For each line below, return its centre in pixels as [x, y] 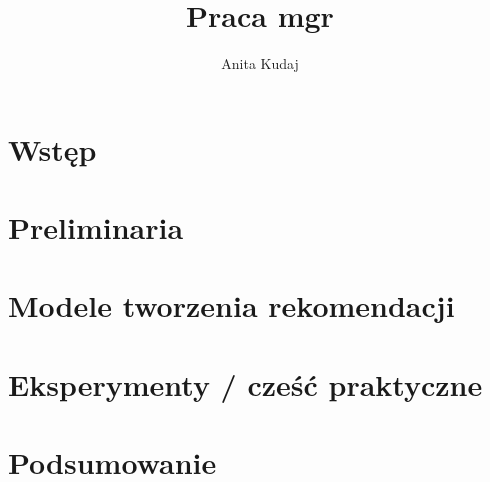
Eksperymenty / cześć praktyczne [245, 383]
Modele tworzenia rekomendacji [231, 305]
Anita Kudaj [260, 63]
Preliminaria [96, 227]
